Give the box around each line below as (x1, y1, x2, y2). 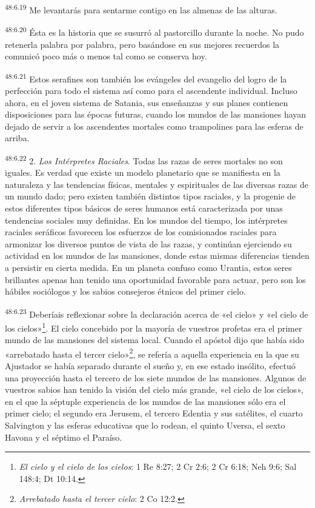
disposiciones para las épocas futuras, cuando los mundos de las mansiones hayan (5, 108, 307, 121)
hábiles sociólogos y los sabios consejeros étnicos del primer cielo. (5, 285, 246, 298)
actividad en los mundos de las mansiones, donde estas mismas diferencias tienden (5, 249, 310, 262)
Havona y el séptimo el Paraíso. (5, 430, 122, 443)
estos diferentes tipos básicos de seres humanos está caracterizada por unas (5, 201, 283, 214)
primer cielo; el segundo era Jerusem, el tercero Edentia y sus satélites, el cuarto (5, 407, 303, 419)
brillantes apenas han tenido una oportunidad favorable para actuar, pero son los (5, 273, 306, 286)
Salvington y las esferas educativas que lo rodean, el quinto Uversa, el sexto (5, 419, 285, 431)
